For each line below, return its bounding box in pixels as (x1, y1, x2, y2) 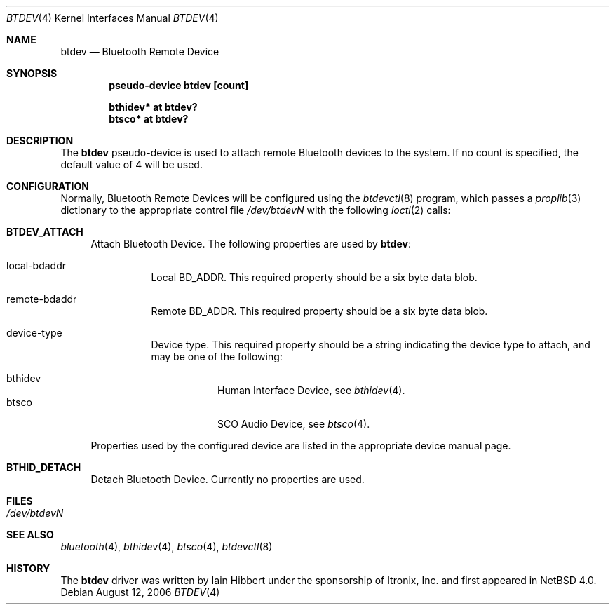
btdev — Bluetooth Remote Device (60, 46, 219, 57)
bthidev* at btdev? (109, 101, 198, 113)
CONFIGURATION (6, 180, 89, 192)
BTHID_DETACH (6, 461, 81, 473)
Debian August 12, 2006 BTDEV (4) (60, 586, 220, 598)
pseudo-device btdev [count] (109, 79, 249, 91)
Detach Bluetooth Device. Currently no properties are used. (90, 473, 365, 485)
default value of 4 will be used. (60, 158, 203, 170)
